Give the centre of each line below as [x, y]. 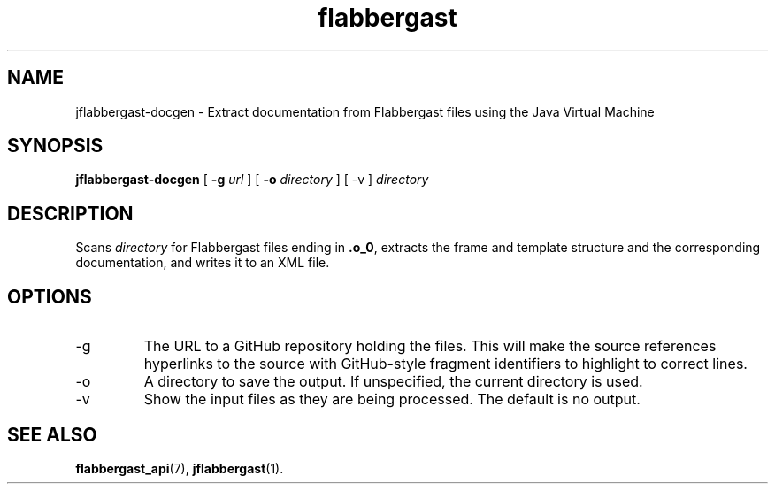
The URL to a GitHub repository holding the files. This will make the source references [430, 346]
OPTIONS [50, 296]
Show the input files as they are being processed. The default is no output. [392, 399]
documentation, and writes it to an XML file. [203, 263]
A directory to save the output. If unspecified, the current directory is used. [393, 382]
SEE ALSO [52, 434]
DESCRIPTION [70, 213]
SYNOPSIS [55, 146]
